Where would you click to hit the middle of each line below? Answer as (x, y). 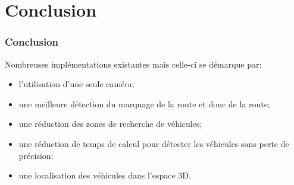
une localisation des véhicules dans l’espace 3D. (105, 175)
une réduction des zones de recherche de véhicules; (110, 124)
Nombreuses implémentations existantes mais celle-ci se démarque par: (133, 64)
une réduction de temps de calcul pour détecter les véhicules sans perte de (154, 143)
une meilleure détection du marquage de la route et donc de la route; (144, 103)
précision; (36, 155)
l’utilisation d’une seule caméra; (76, 84)
